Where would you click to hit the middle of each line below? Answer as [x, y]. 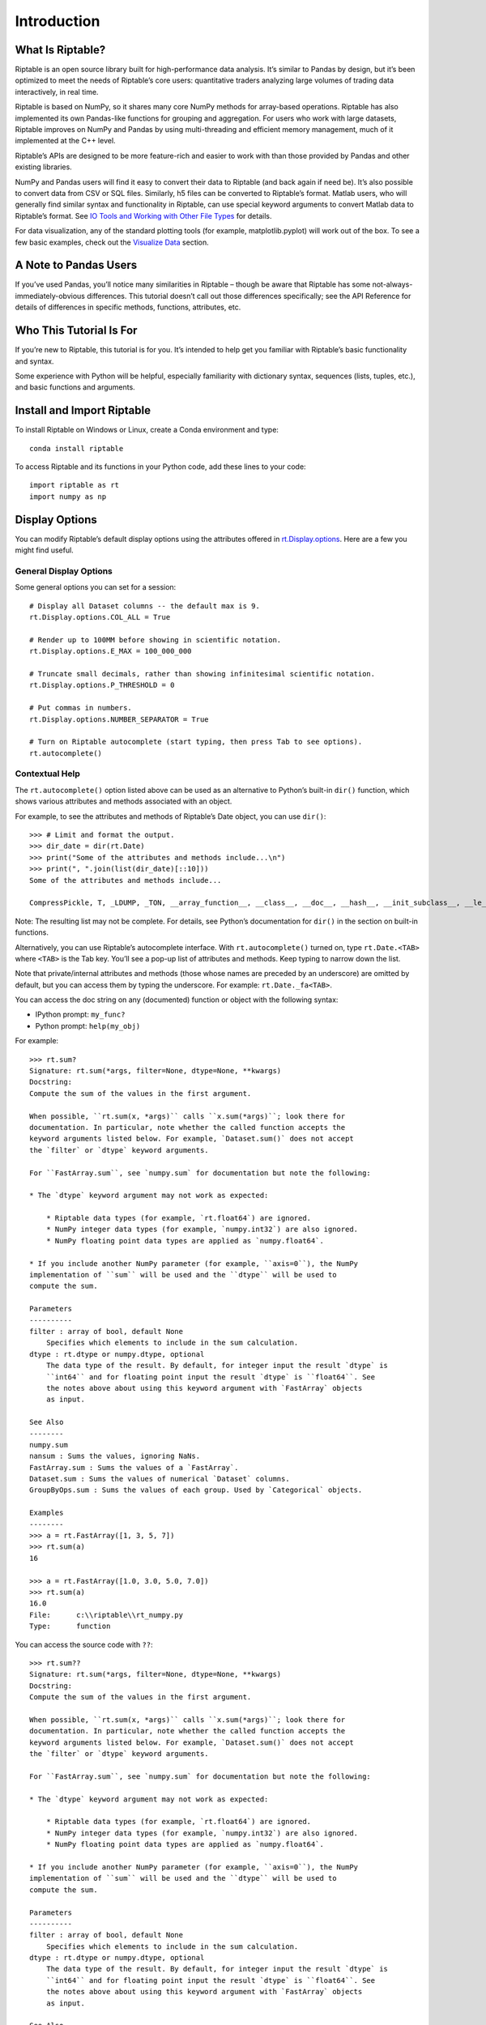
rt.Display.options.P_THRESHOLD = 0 [102, 685]
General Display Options [64, 571]
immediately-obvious [50, 296]
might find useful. [45, 550]
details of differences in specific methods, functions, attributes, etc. [128, 307]
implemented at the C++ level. [66, 141]
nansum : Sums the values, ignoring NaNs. [115, 1456]
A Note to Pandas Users [76, 265]
